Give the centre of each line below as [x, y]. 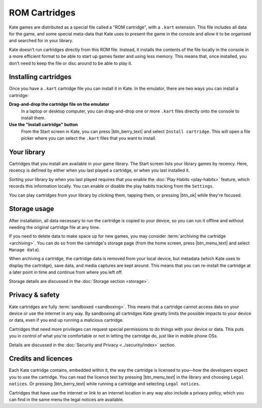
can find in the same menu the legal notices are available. [66, 399]
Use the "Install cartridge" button [43, 125]
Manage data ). [25, 250]
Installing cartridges [40, 77]
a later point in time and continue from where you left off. [66, 272]
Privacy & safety [34, 295]
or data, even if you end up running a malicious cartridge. [66, 320]
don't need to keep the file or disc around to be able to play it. [71, 63]
